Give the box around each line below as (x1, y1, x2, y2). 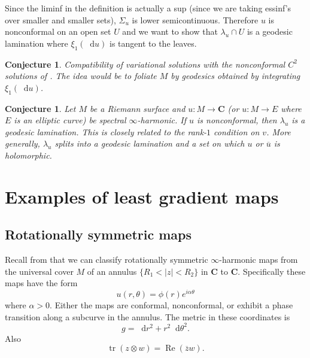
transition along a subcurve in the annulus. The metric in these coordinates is (5, 310, 290, 323)
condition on (214, 125, 260, 138)
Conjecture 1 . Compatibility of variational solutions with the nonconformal (5, 57, 285, 70)
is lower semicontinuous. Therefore (132, 13, 259, 26)
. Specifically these (238, 265, 306, 277)
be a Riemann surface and (90, 102, 186, 114)
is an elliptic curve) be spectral (14, 114, 126, 126)
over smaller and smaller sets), (5, 13, 116, 26)
